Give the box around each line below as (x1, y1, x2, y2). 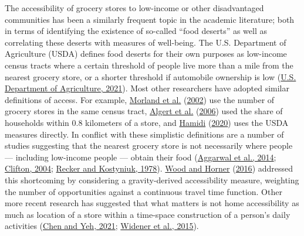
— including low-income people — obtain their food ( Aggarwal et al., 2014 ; (5, 151, 276, 163)
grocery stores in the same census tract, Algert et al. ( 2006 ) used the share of (5, 105, 283, 117)
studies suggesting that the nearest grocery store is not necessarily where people (5, 139, 293, 152)
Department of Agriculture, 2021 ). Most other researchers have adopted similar (5, 82, 289, 94)
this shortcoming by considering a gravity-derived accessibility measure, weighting (5, 173, 299, 186)
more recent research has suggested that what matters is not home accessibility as (5, 197, 299, 209)
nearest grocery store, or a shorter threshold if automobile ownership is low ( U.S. (5, 70, 296, 83)
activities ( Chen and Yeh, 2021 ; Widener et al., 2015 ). (5, 220, 199, 232)
